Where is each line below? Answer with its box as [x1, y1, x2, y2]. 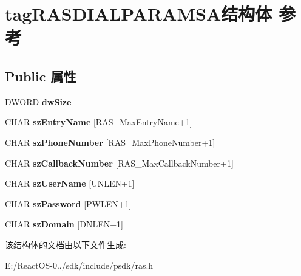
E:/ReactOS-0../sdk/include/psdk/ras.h [5, 258, 154, 271]
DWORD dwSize [5, 95, 72, 108]
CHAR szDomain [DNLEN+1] [5, 218, 123, 230]
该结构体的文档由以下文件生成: [5, 238, 126, 250]
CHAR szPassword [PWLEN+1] [5, 197, 132, 210]
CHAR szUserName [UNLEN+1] [5, 177, 135, 190]
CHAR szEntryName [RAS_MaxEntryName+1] [5, 116, 192, 128]
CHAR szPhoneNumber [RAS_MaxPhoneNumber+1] [5, 136, 215, 148]
